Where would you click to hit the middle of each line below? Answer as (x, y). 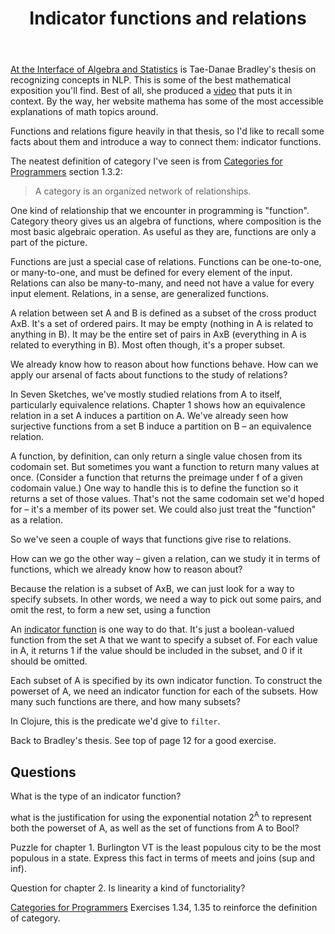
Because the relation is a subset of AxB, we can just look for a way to (152, 589)
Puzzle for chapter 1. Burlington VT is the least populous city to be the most (166, 847)
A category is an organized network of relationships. (143, 191)
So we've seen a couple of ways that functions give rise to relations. (151, 539)
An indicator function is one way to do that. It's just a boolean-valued (152, 629)
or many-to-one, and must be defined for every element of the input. (151, 273)
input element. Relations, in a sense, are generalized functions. (140, 294)
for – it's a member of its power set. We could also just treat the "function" (163, 509)
